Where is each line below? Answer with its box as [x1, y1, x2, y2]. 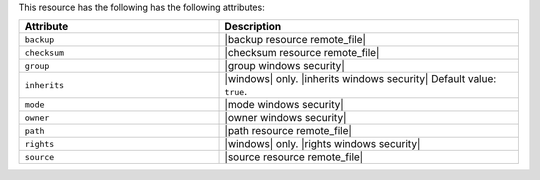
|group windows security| [224, 59, 345, 73]
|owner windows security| [224, 111, 347, 125]
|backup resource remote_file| [224, 33, 367, 47]
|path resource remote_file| [224, 124, 352, 138]
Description [224, 20, 282, 34]
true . [224, 85, 248, 99]
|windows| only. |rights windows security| [224, 137, 421, 151]
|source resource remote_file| [224, 150, 364, 164]
